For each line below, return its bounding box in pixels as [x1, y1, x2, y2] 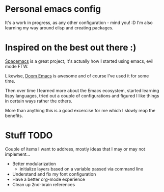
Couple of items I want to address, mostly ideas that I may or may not [5, 146, 146, 152]
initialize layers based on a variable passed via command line [19, 166, 143, 172]
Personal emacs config [5, 3, 101, 15]
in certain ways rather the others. [5, 98, 73, 104]
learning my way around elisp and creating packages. [5, 24, 114, 30]
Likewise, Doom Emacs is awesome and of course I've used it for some [5, 72, 149, 79]
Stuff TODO [5, 130, 53, 141]
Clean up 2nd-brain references [12, 181, 75, 187]
